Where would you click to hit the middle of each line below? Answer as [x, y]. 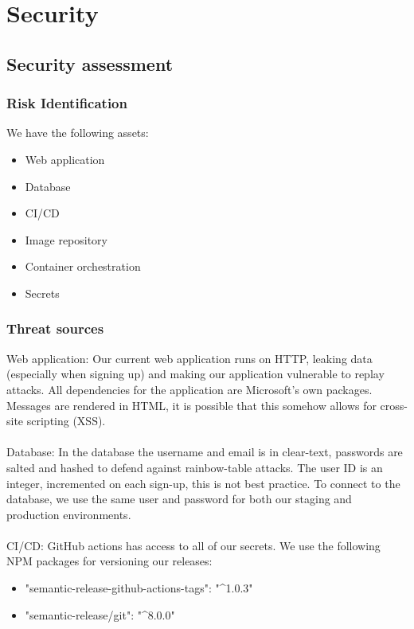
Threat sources [55, 328]
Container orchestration [83, 266]
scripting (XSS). [66, 421]
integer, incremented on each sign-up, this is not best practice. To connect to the [203, 483]
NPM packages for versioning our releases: [109, 561]
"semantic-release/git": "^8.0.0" [100, 614]
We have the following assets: [78, 133]
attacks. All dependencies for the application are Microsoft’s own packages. [189, 389]
